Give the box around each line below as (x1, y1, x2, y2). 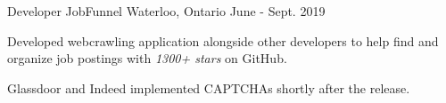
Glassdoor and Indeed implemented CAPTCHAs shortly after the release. (7, 78, 410, 97)
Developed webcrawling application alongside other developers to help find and (7, 31, 439, 50)
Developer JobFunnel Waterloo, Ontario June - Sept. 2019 (7, 2, 326, 20)
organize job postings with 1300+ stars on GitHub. (7, 49, 287, 67)
